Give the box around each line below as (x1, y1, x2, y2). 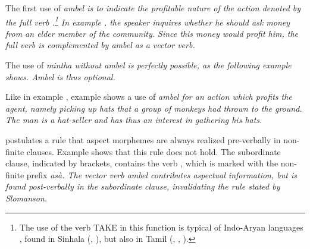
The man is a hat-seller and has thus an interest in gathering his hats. (5, 114, 262, 126)
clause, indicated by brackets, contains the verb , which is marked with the (5, 157, 278, 169)
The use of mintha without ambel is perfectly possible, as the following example (5, 59, 292, 71)
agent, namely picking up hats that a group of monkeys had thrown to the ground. (5, 102, 302, 114)
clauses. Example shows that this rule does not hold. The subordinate (26, 145, 281, 157)
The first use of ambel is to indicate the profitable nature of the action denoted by (5, 2, 301, 14)
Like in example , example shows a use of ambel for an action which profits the (5, 90, 292, 103)
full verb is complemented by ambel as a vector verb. (5, 39, 195, 51)
